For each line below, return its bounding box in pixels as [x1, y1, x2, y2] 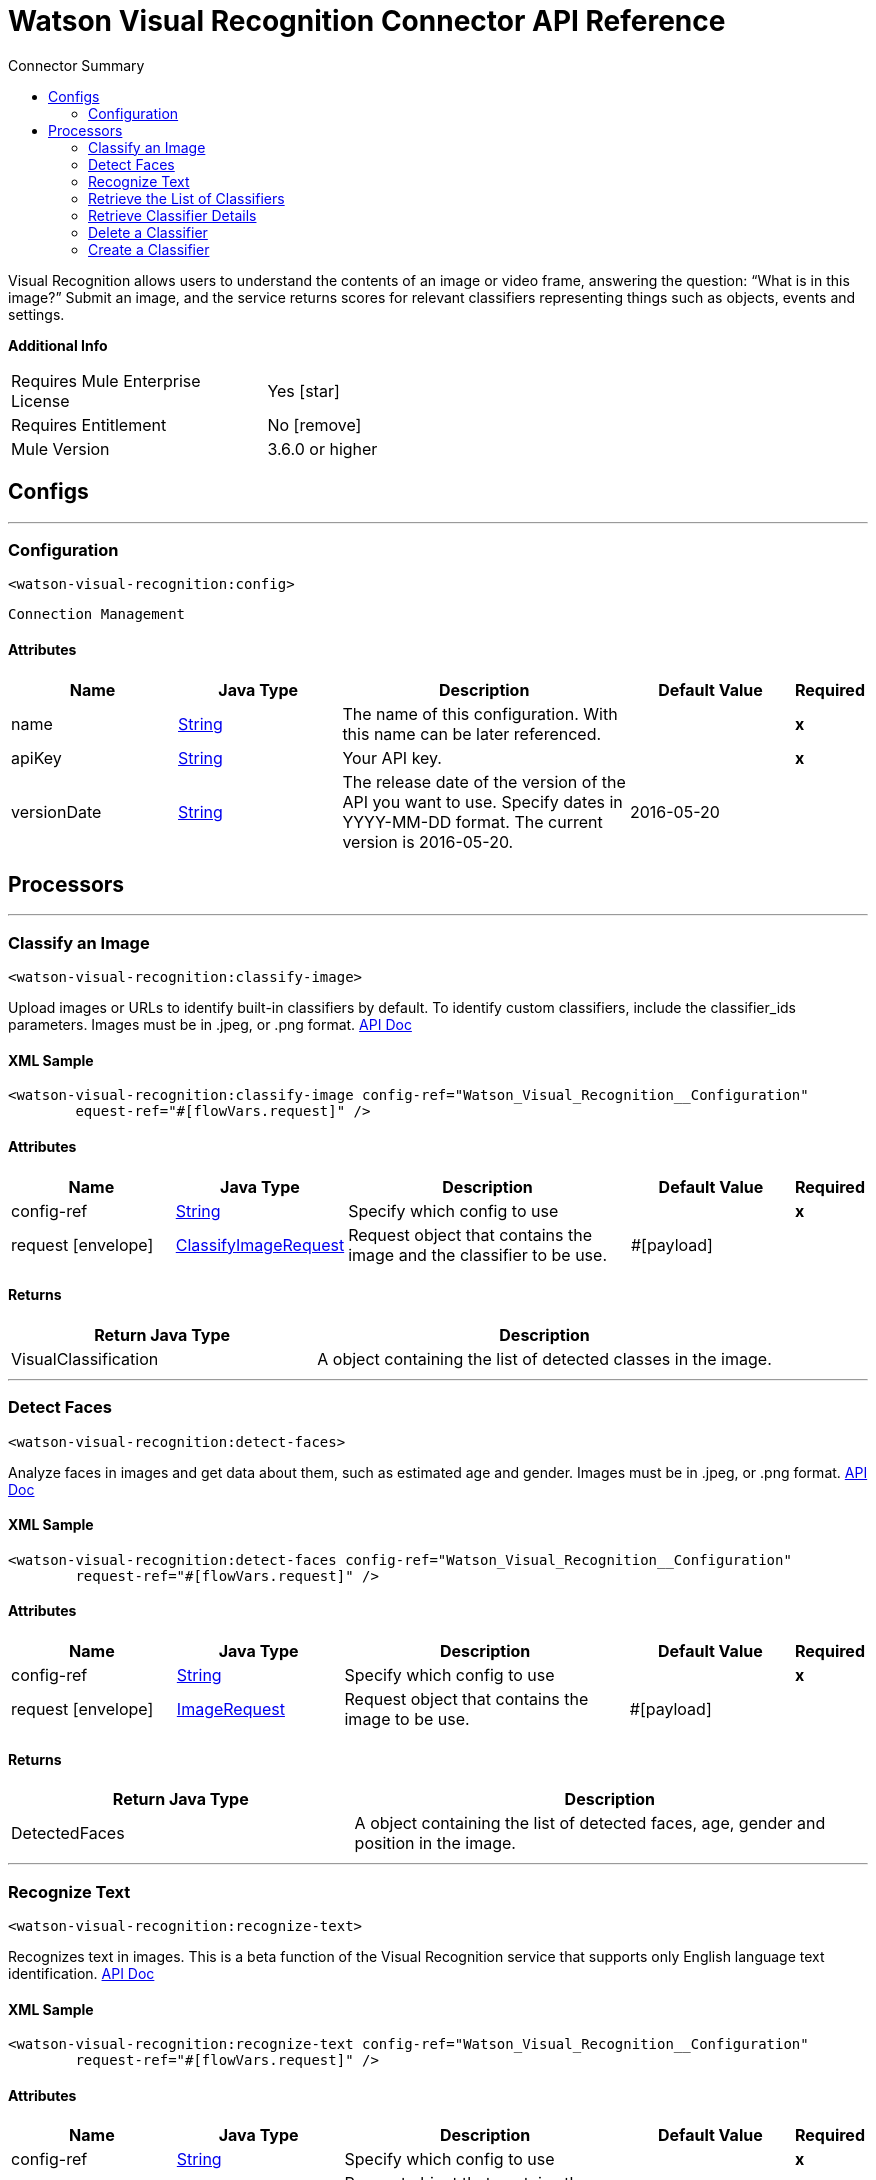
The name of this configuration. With [342, 703, 618, 724]
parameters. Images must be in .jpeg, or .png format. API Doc [8, 1016, 412, 1034]
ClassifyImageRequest [175, 1234, 345, 1255]
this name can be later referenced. [342, 723, 602, 744]
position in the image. [354, 1833, 516, 1854]
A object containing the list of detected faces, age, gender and [354, 1813, 826, 1834]
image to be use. [344, 1709, 470, 1729]
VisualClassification [11, 1348, 159, 1369]
